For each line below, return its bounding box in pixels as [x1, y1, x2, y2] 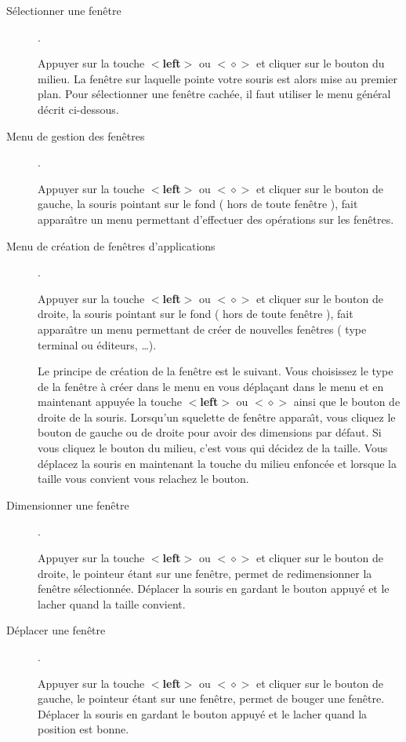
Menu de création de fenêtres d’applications [6, 237, 216, 254]
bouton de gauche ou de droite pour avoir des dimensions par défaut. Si [38, 424, 382, 440]
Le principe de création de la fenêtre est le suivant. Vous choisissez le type [38, 363, 393, 379]
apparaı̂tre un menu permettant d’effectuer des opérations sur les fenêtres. [38, 210, 394, 227]
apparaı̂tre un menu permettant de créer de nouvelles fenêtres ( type [38, 320, 367, 337]
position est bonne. [38, 721, 129, 737]
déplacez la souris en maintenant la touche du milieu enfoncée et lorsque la [38, 455, 397, 471]
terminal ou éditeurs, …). [38, 336, 157, 353]
